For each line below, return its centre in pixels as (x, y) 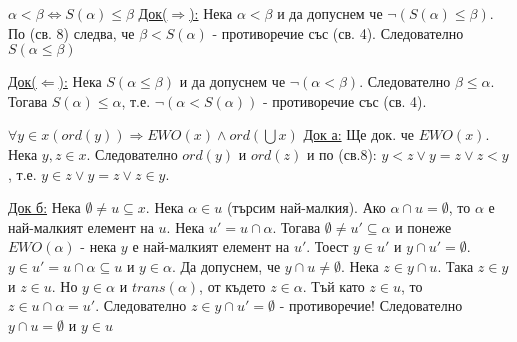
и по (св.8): (341, 153)
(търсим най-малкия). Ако (306, 207)
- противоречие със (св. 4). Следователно (338, 32)
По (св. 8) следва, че (71, 32)
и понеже (423, 226)
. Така (455, 265)
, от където (232, 285)
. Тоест (327, 246)
